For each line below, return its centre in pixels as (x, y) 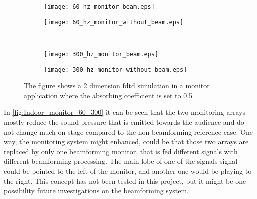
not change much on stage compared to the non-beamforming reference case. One (129, 132)
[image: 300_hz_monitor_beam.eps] (101, 54)
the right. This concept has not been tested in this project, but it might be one (125, 181)
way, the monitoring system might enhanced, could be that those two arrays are (126, 142)
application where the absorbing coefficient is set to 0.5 (108, 95)
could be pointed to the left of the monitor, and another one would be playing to (128, 171)
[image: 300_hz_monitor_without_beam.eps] (116, 70)
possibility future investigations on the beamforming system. (97, 191)
